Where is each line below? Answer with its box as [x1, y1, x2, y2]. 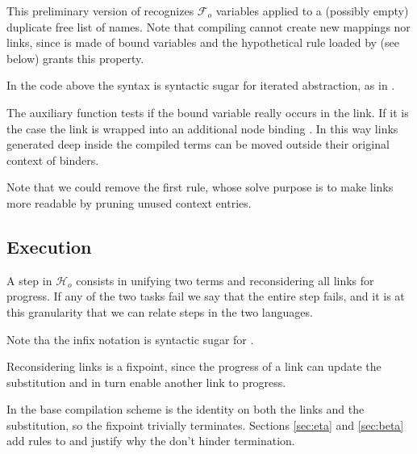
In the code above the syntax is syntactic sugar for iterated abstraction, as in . [6, 77, 395, 94]
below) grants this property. [6, 49, 144, 66]
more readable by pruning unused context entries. [6, 194, 252, 211]
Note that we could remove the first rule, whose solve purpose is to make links [6, 179, 394, 195]
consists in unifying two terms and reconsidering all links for [76, 271, 374, 288]
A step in [6, 271, 52, 288]
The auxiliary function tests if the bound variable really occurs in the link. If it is [6, 103, 409, 120]
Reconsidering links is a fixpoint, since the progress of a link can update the [6, 358, 382, 375]
